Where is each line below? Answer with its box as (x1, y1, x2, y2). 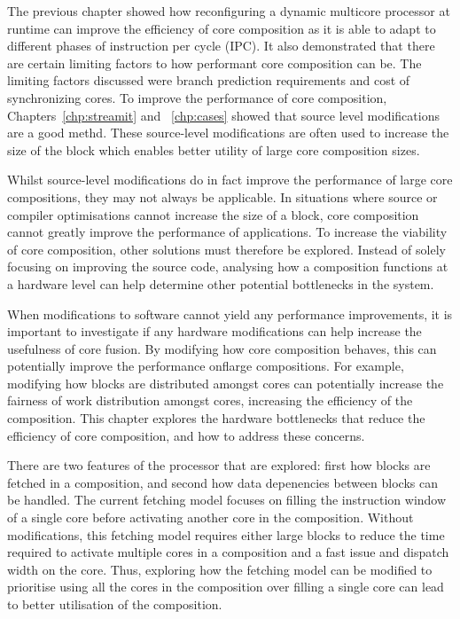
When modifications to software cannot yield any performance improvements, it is (7, 304, 453, 323)
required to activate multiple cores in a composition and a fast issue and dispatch (7, 543, 449, 561)
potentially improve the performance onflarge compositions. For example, (7, 357, 404, 375)
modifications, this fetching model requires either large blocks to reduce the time (7, 525, 445, 544)
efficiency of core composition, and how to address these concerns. (7, 426, 365, 444)
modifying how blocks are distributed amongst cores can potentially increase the (7, 373, 444, 392)
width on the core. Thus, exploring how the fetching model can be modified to (7, 560, 433, 578)
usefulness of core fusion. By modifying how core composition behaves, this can (7, 339, 437, 357)
